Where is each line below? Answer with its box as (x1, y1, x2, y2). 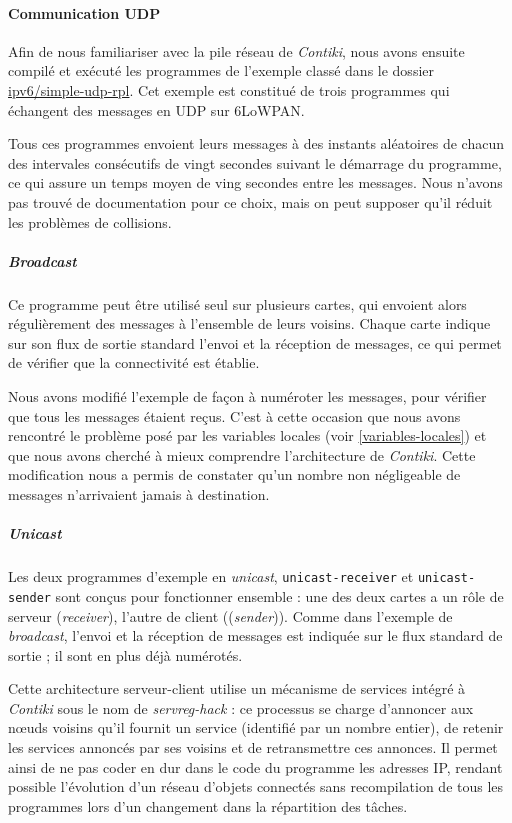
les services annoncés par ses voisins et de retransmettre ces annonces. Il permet (8, 737, 498, 758)
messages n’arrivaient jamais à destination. (8, 484, 270, 505)
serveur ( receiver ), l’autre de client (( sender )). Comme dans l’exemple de (8, 605, 453, 626)
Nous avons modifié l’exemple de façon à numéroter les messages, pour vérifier (8, 386, 487, 407)
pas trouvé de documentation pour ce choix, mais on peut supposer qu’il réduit (8, 191, 493, 212)
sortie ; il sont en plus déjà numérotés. (8, 644, 243, 665)
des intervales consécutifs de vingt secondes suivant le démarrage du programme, (8, 152, 502, 173)
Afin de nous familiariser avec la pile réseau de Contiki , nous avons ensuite (8, 40, 465, 61)
